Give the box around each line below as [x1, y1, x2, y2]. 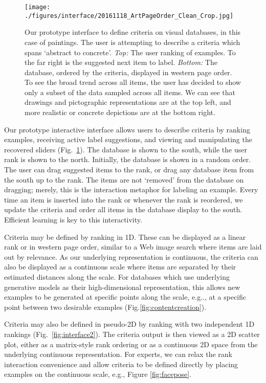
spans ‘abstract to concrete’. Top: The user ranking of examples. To [25, 47, 236, 57]
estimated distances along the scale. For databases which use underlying [4, 271, 230, 282]
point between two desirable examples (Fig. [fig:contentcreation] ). [4, 301, 207, 312]
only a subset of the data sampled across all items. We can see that [25, 86, 235, 97]
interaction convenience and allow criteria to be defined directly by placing [4, 358, 238, 369]
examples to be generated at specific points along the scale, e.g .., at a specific [4, 291, 247, 302]
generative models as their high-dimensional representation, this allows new [4, 281, 240, 292]
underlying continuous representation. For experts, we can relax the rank [4, 349, 233, 359]
